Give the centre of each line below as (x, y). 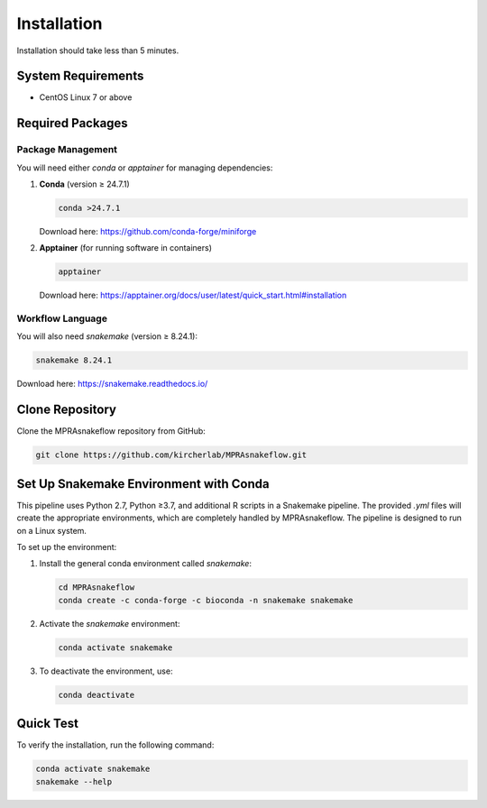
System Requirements (80, 76)
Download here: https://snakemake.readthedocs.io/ (112, 384)
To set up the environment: (67, 547)
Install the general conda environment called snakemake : (146, 564)
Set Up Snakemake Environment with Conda (143, 484)
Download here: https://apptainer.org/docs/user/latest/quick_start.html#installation (193, 295)
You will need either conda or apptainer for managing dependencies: (145, 168)
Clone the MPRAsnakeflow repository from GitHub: (111, 431)
